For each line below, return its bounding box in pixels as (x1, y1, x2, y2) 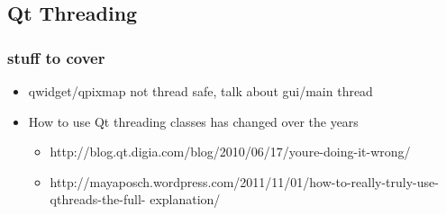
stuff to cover (7, 46, 105, 68)
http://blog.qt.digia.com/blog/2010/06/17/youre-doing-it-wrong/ (50, 142, 411, 161)
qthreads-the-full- (50, 190, 146, 209)
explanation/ (150, 190, 221, 209)
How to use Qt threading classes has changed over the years (28, 112, 359, 130)
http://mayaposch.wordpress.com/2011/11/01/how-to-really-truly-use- (50, 172, 439, 191)
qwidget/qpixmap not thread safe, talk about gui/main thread (28, 82, 373, 100)
